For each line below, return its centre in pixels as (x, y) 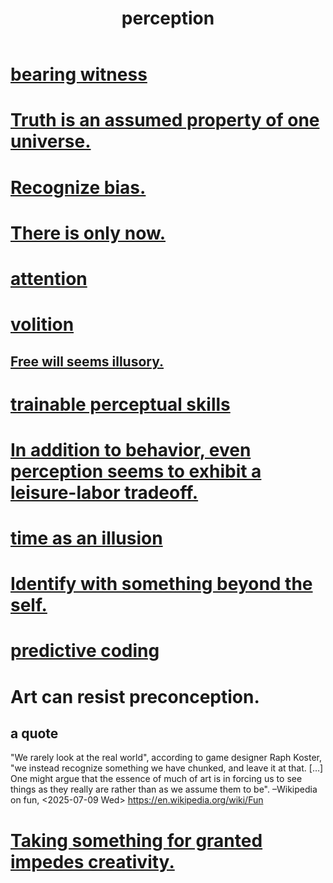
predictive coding (85, 651)
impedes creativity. (92, 861)
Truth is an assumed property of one (165, 120)
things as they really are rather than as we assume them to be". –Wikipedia (164, 789)
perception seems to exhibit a (136, 471)
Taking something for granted (136, 840)
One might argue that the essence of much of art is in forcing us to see (156, 779)
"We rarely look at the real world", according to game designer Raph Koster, (166, 758)
